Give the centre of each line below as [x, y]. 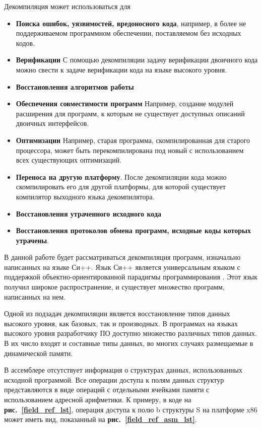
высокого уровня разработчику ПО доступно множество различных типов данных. [130, 333]
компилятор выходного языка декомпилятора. [85, 196]
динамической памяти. [39, 353]
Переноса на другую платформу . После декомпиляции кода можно [121, 176]
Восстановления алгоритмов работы [75, 86]
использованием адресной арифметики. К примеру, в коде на [98, 399]
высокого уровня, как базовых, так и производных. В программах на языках [121, 323]
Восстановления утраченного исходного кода [88, 213]
